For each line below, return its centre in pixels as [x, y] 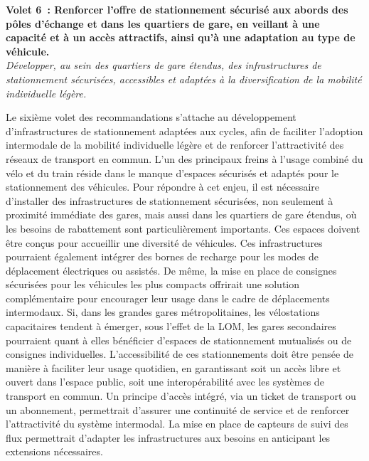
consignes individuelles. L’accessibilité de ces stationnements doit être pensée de [180, 354]
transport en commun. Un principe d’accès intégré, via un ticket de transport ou [181, 396]
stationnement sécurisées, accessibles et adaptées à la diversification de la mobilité [184, 79]
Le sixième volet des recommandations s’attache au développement [151, 117]
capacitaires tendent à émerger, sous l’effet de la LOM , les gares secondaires [171, 326]
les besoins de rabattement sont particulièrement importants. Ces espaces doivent [183, 228]
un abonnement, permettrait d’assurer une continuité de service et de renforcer [178, 409]
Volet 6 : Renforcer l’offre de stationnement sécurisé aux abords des [177, 9]
